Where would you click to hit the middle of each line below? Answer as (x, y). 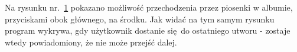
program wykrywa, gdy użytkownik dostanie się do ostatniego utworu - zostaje (148, 30)
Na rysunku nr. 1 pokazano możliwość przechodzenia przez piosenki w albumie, (149, 7)
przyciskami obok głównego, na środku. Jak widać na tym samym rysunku (140, 19)
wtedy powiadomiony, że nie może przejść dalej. (91, 42)
